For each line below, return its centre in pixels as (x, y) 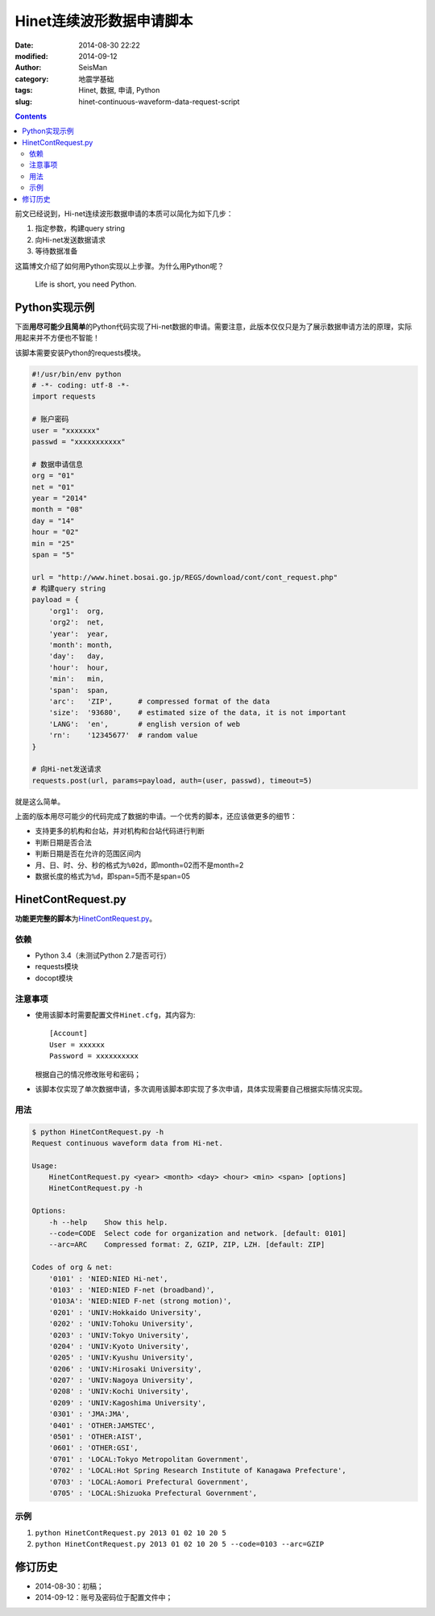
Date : (24, 45)
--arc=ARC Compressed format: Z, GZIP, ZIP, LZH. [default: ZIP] (187, 1245)
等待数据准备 (56, 251)
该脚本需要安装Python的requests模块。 (80, 353)
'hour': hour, (79, 667)
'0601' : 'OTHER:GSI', (93, 1448)
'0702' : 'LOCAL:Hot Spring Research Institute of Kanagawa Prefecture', (197, 1471)
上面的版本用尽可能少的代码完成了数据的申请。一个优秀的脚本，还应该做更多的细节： (156, 816)
